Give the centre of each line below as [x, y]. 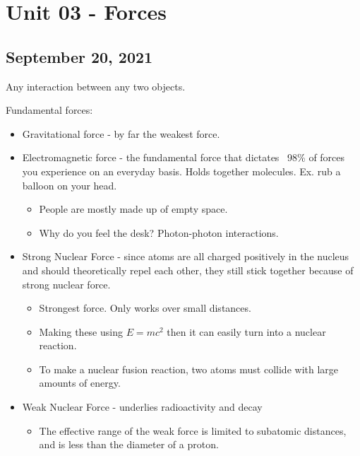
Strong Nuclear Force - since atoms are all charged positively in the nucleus [186, 256]
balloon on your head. [70, 185]
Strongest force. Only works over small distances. [145, 308]
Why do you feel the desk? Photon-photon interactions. [159, 232]
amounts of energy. [80, 383]
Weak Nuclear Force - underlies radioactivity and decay [142, 407]
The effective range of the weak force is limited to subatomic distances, [193, 430]
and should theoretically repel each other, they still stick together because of [188, 270]
